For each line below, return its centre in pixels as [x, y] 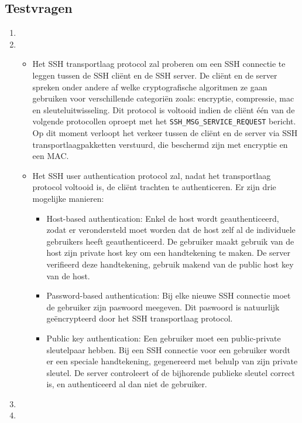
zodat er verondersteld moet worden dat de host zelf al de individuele [171, 230]
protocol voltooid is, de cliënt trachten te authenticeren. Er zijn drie [154, 187]
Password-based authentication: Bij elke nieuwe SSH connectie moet [169, 295]
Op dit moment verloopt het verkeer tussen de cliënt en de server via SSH [165, 133]
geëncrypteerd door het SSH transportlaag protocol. [140, 318]
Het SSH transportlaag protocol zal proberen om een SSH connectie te [159, 64]
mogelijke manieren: [68, 198]
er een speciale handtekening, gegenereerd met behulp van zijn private [172, 361]
